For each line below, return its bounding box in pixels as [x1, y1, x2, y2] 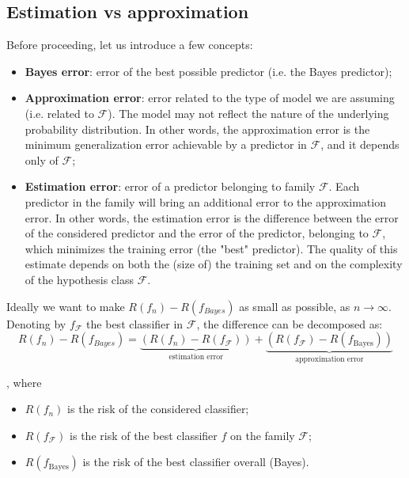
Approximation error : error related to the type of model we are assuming [25, 89, 395, 106]
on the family [230, 427, 295, 443]
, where [6, 374, 42, 390]
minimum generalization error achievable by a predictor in [25, 136, 307, 153]
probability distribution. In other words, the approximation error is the [25, 120, 370, 137]
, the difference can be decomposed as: [196, 315, 383, 332]
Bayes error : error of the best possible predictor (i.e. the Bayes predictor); [25, 63, 392, 79]
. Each [328, 178, 360, 195]
